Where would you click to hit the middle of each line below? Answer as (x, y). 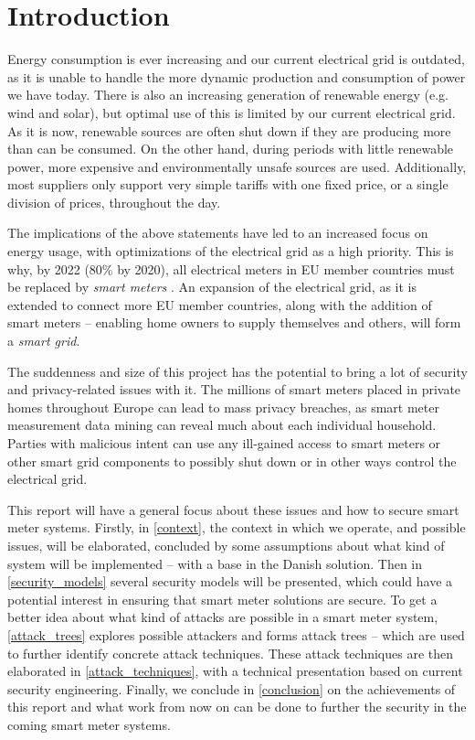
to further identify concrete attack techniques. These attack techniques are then (231, 653)
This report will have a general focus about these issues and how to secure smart (233, 509)
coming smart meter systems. (89, 724)
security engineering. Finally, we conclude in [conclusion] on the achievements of (232, 688)
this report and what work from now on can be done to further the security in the (237, 707)
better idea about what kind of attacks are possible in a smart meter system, (223, 617)
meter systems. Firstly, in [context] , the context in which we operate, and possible (237, 527)
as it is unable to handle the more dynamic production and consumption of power (237, 76)
